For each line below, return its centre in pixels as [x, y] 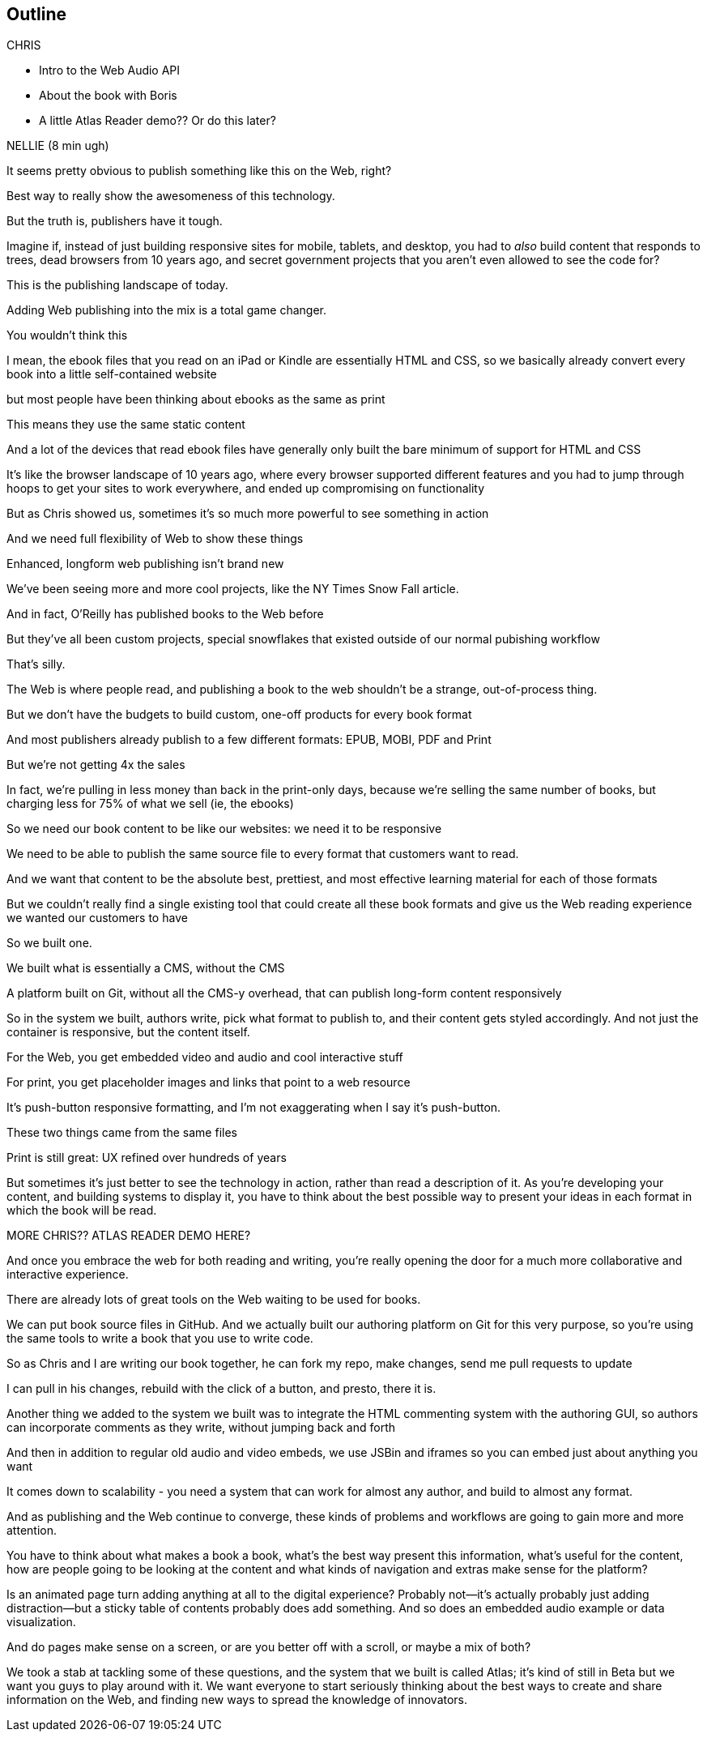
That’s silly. [36, 664]
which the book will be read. [82, 1211]
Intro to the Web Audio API [110, 70]
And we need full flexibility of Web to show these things [155, 539]
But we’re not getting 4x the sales [96, 765]
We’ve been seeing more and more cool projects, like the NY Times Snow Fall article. [233, 589]
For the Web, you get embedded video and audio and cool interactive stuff [205, 1057]
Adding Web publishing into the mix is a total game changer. [167, 310]
